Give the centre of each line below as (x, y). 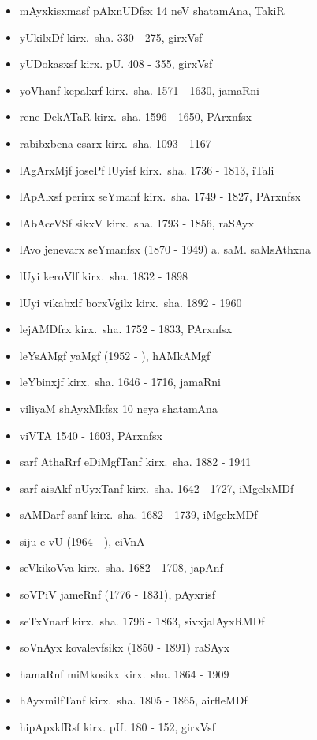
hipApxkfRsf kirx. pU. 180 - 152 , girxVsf (117, 727)
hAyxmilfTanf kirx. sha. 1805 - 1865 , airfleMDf (133, 700)
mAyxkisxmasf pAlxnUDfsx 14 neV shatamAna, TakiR (152, 10)
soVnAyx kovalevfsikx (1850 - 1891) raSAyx (125, 647)
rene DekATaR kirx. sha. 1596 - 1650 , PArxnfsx (135, 116)
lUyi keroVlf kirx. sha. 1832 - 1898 (104, 275)
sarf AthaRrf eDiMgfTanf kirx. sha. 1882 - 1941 (135, 462)
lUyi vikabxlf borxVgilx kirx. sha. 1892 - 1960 (131, 302)
